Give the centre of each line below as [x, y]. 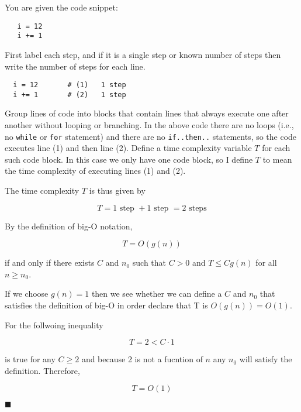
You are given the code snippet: [61, 7]
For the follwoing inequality [54, 325]
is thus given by [117, 190]
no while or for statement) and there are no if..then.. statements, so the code [151, 136]
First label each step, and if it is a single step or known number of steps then [143, 54]
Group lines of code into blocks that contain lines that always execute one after [147, 113]
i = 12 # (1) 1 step [70, 85]
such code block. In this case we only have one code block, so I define [129, 159]
